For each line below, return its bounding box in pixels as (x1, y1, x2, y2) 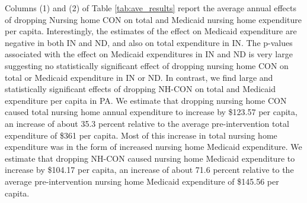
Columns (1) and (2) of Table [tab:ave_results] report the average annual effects (5, 2, 297, 14)
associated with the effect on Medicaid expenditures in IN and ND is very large (5, 48, 293, 60)
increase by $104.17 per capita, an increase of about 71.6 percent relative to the (5, 163, 294, 176)
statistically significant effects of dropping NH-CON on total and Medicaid (5, 83, 276, 95)
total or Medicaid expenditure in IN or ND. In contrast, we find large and (5, 71, 273, 83)
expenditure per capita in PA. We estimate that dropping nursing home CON (5, 94, 287, 106)
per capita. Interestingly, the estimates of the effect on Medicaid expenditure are (5, 25, 297, 37)
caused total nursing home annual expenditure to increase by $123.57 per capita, (5, 106, 298, 118)
